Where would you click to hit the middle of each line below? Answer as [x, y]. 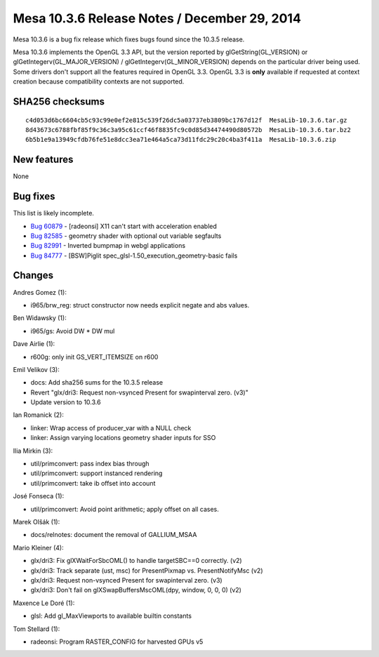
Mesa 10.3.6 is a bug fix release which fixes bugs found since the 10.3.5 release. [129, 39]
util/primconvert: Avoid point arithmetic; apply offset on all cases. [125, 509]
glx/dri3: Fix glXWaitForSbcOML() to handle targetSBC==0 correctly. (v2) [136, 561]
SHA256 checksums [59, 101]
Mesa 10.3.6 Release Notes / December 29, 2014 [157, 18]
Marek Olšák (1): [36, 522]
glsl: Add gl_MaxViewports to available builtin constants [111, 616]
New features [43, 160]
